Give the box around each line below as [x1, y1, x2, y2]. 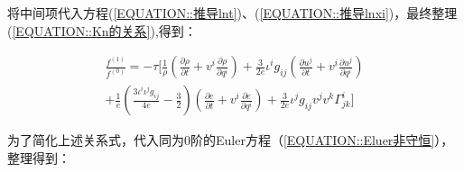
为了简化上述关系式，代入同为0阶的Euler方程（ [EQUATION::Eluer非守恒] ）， [7, 131, 454, 149]
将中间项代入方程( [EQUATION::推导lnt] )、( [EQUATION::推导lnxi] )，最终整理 [7, 4, 458, 22]
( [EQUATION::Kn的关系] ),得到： [7, 21, 197, 40]
